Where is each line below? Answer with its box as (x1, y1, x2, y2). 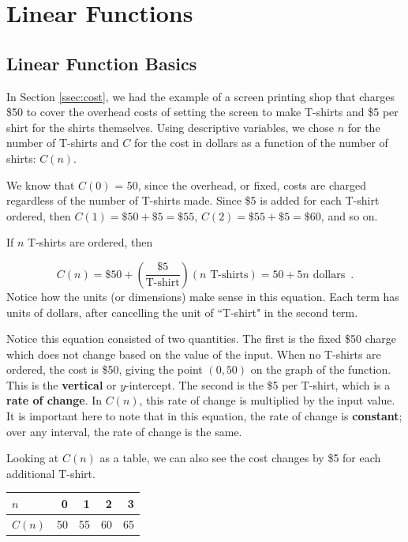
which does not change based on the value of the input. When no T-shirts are (6, 345, 381, 362)
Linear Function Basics (6, 51, 197, 75)
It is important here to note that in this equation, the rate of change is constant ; (6, 408, 402, 424)
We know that (6, 176, 75, 193)
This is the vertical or (6, 376, 117, 393)
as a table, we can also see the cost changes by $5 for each (99, 450, 381, 466)
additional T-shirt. (6, 465, 95, 481)
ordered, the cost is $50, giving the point (6, 361, 203, 378)
